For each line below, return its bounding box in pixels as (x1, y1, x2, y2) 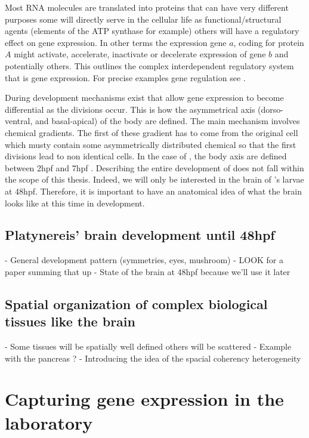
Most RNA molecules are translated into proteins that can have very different (5, 1, 289, 13)
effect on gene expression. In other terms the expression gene (5, 36, 227, 48)
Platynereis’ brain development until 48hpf (5, 226, 275, 244)
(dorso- (258, 103, 284, 115)
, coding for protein (233, 36, 304, 48)
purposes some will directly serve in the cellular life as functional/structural (5, 13, 282, 25)
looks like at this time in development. (5, 196, 145, 209)
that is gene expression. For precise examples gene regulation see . (5, 71, 246, 84)
